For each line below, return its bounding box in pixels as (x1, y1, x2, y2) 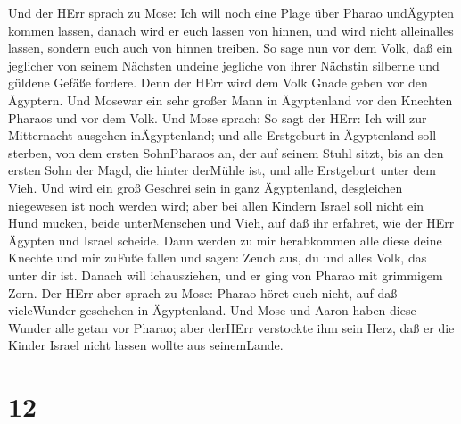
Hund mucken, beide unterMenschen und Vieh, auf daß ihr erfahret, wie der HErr (8, 213, 455, 232)
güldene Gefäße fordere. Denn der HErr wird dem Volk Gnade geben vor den (8, 73, 428, 92)
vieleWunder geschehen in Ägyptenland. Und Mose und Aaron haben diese (8, 301, 416, 320)
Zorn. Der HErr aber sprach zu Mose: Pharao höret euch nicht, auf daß (8, 283, 398, 302)
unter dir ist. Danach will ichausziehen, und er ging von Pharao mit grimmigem (8, 265, 443, 284)
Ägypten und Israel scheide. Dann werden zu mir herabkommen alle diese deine (8, 230, 442, 249)
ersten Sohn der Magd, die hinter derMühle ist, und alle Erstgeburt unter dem (8, 161, 436, 179)
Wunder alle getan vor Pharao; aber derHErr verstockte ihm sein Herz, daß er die (8, 318, 455, 337)
